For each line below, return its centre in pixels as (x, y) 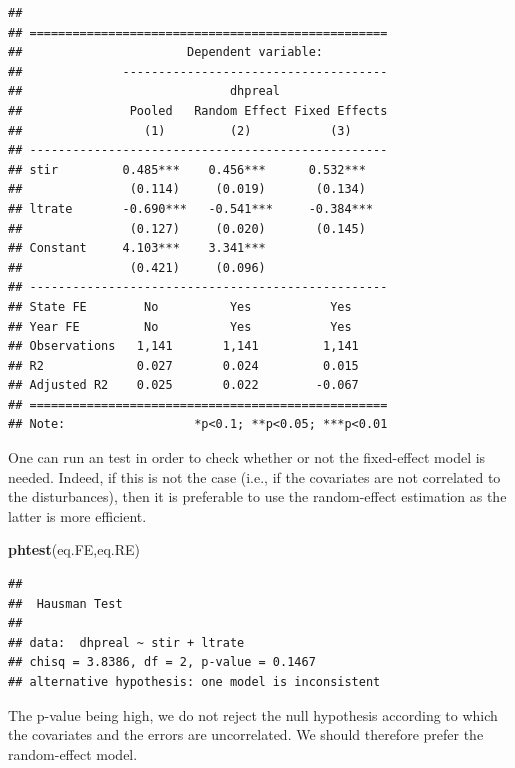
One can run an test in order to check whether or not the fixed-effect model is (247, 457)
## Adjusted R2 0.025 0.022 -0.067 (183, 385)
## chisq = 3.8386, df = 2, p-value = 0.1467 (162, 662)
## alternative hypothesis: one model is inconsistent (194, 682)
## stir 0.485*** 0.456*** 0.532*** (187, 169)
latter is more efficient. (77, 515)
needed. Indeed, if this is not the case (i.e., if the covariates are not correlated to (254, 476)
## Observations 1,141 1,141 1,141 (183, 346)
